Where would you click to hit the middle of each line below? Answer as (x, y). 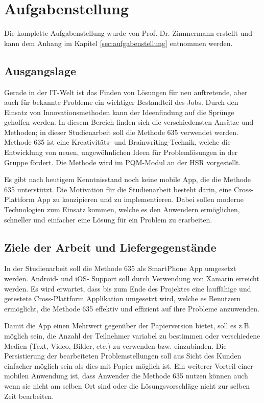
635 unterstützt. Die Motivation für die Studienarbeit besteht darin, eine (118, 189)
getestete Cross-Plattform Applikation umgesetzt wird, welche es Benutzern (123, 298)
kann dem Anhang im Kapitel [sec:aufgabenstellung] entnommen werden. (118, 43)
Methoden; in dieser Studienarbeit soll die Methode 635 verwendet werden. (121, 132)
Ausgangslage (40, 70)
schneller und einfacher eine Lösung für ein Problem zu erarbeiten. (108, 219)
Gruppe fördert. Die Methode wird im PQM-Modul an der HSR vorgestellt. (123, 162)
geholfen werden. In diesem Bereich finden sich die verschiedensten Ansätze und (129, 122)
